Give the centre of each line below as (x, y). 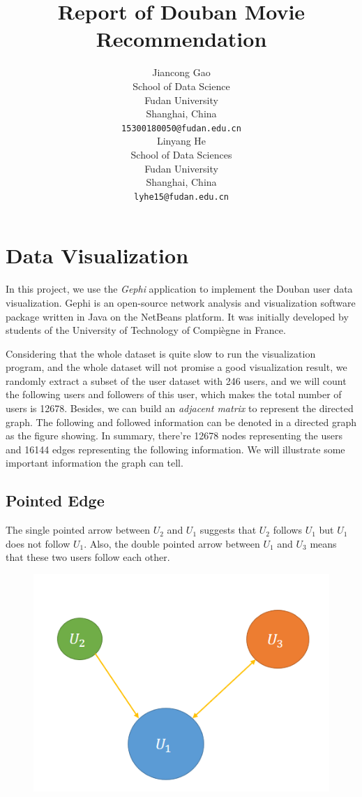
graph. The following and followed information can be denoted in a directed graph (181, 422)
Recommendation (181, 39)
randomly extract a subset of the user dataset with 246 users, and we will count (176, 380)
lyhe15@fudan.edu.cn (181, 197)
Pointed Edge (55, 500)
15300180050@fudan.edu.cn (181, 128)
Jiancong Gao (181, 72)
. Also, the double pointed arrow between (172, 543)
